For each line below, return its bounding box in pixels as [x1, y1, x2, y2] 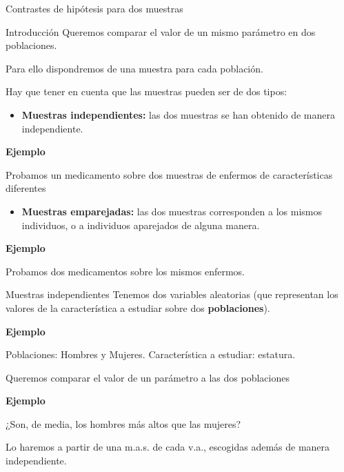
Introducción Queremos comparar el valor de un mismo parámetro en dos [6, 24, 316, 39]
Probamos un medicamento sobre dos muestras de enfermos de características [6, 167, 333, 181]
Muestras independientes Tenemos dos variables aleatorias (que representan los [6, 287, 338, 302]
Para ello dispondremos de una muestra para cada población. [6, 61, 263, 75]
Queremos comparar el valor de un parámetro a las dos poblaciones [6, 370, 290, 384]
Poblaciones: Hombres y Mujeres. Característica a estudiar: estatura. [6, 347, 296, 362]
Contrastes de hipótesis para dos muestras [6, 1, 183, 15]
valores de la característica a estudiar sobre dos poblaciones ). [6, 300, 270, 315]
